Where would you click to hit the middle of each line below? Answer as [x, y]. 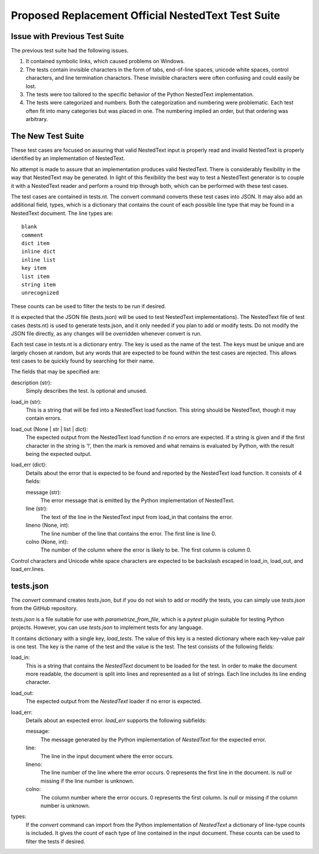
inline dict [39, 252]
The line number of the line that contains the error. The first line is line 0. [128, 533]
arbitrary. [37, 119]
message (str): [43, 492]
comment [32, 235]
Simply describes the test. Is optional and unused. [87, 391]
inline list [39, 260]
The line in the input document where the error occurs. [107, 756]
